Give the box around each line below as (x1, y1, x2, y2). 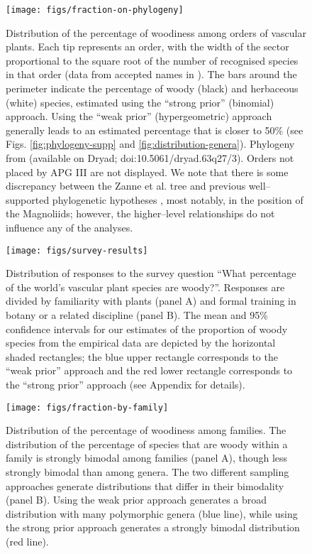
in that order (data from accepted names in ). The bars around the (6, 67, 297, 82)
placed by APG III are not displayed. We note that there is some (6, 164, 289, 179)
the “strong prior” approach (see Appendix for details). (6, 376, 245, 391)
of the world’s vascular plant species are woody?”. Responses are (6, 279, 285, 294)
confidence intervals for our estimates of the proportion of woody (6, 321, 288, 336)
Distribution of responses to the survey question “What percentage (6, 266, 296, 281)
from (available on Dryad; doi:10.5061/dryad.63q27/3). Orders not (6, 151, 294, 165)
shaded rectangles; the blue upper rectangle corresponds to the (6, 349, 278, 364)
